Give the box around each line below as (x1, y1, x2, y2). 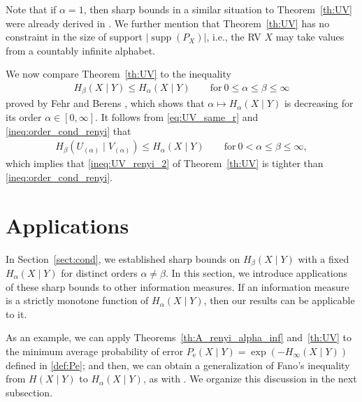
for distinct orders (61, 266, 138, 280)
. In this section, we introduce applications (166, 266, 348, 280)
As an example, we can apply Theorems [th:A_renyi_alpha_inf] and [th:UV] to (6, 330, 352, 345)
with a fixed (298, 251, 349, 266)
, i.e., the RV (206, 29, 261, 44)
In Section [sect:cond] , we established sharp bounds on (6, 251, 240, 266)
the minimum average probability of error (6, 344, 184, 358)
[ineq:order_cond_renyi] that (6, 123, 131, 138)
